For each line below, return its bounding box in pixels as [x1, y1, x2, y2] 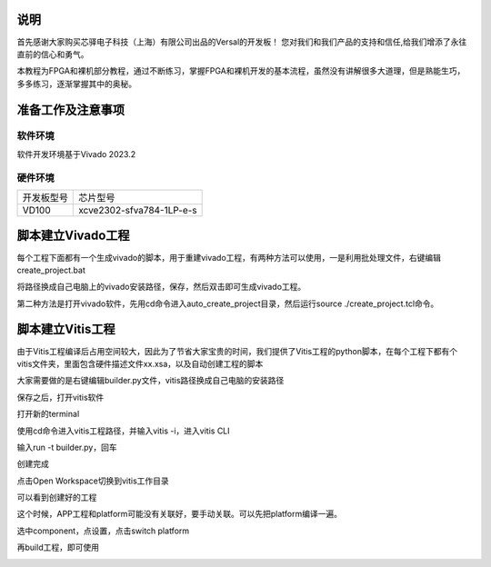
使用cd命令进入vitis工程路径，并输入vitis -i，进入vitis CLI [16, 425, 231, 436]
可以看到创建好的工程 [16, 492, 97, 503]
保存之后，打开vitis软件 [16, 392, 105, 403]
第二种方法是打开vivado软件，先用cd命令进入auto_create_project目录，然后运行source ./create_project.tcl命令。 [16, 298, 439, 309]
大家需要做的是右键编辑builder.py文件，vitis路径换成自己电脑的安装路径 [16, 375, 285, 386]
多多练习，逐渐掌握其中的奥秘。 [16, 78, 136, 89]
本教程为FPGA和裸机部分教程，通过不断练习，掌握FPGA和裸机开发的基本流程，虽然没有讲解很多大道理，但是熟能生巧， [16, 65, 466, 76]
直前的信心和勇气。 [16, 48, 89, 59]
